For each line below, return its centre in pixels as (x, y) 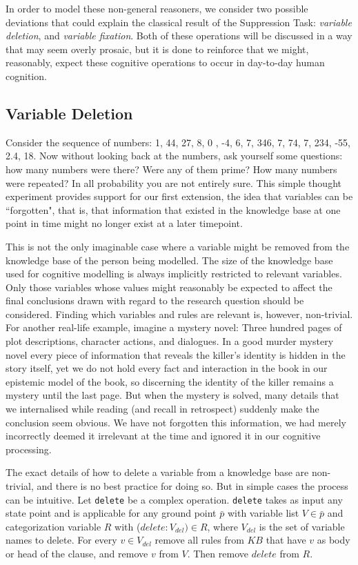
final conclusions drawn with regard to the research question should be (155, 300)
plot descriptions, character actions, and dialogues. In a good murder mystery (170, 341)
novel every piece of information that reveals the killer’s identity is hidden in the (176, 354)
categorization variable (53, 526)
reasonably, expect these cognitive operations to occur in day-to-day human (165, 62)
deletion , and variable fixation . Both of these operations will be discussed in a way (179, 36)
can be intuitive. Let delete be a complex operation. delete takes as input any (174, 499)
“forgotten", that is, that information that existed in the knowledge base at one (173, 209)
